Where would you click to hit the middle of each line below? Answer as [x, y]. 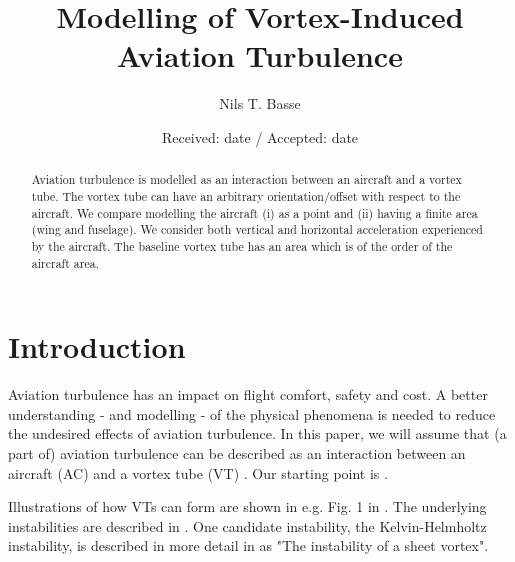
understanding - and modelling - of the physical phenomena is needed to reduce [252, 413]
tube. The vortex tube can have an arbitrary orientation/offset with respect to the [246, 195]
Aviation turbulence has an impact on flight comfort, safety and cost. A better [248, 394]
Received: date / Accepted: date [260, 136]
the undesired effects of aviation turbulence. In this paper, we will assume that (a [257, 433]
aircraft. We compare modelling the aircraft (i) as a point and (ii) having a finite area [254, 212]
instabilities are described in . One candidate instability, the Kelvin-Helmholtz [247, 525]
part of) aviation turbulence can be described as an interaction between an [237, 452]
